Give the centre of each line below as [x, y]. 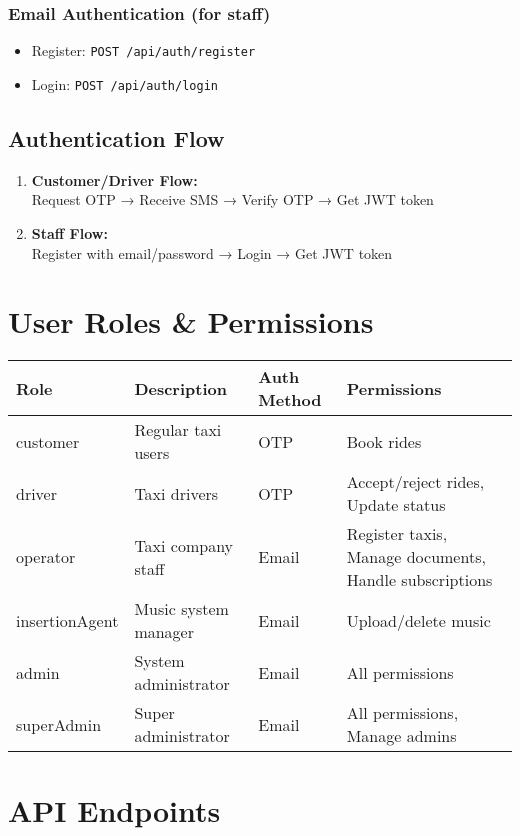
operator [46, 557]
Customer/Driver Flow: [114, 179]
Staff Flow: [69, 232]
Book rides [384, 441]
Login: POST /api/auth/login [124, 83]
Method [290, 400]
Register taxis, [397, 534]
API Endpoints [114, 810]
